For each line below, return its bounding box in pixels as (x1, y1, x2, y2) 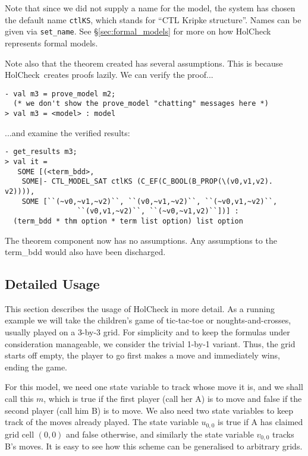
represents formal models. (5, 36, 98, 49)
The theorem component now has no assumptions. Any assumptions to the (5, 234, 277, 246)
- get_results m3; (5, 147, 77, 156)
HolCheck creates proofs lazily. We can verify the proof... (5, 68, 213, 81)
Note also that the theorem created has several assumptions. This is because (5, 56, 283, 69)
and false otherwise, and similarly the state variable (66, 427, 254, 440)
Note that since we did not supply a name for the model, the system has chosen (5, 2, 296, 14)
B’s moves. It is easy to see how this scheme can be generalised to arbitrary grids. (5, 440, 303, 452)
